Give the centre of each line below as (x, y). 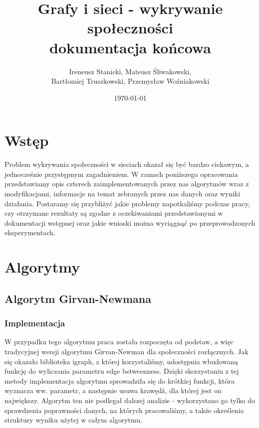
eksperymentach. (30, 232)
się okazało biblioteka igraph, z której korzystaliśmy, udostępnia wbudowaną (121, 361)
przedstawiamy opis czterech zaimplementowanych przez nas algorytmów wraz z (127, 184)
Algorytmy (42, 267)
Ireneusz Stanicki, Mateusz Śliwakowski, (130, 71)
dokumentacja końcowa (130, 47)
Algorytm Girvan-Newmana (78, 298)
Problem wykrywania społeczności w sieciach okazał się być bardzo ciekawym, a (127, 164)
